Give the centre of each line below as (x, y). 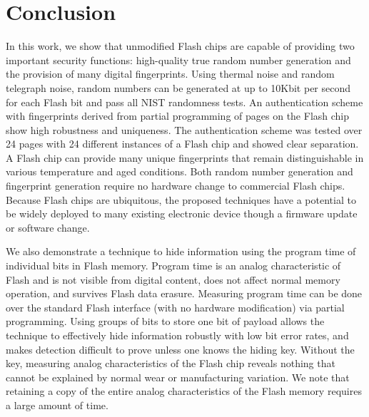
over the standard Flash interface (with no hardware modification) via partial (175, 307)
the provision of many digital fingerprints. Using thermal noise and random (170, 74)
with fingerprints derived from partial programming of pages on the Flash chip (178, 116)
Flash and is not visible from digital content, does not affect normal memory (173, 279)
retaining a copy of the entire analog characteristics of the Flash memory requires (184, 391)
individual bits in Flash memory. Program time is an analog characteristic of (173, 266)
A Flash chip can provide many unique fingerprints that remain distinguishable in (185, 157)
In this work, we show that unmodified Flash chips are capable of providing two (180, 46)
